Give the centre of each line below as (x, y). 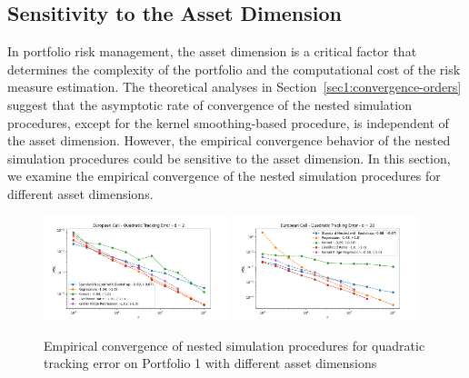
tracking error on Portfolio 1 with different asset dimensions (210, 363)
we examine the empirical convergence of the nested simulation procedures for (224, 176)
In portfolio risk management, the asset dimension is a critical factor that (212, 51)
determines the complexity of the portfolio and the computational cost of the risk (234, 69)
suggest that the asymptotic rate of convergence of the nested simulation (210, 104)
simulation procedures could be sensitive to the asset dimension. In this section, (229, 158)
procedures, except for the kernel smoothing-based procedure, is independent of (228, 122)
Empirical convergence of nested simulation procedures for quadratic (234, 345)
